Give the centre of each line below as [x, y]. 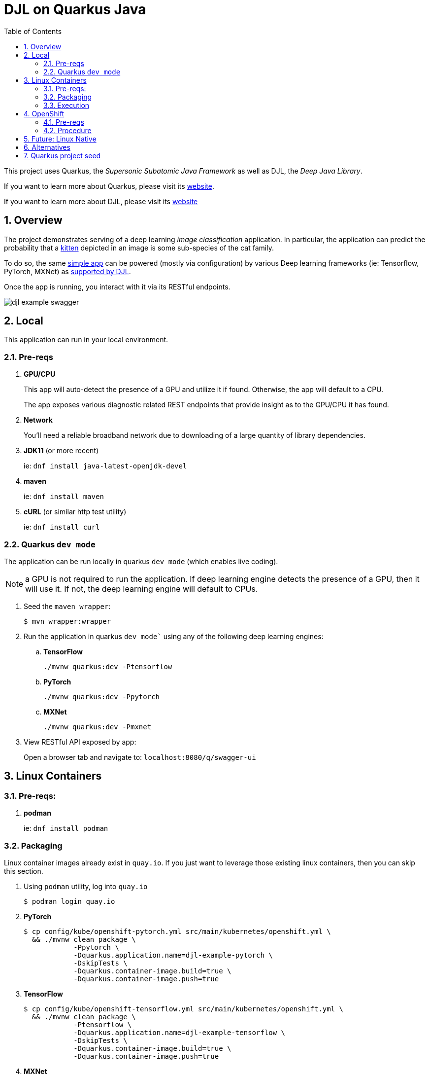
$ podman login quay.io [69, 901]
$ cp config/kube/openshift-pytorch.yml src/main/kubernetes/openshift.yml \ [177, 931]
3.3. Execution [66, 105]
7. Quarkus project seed [62, 155]
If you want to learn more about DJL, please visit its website [101, 201]
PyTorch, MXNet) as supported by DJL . [67, 271]
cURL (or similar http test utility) [75, 512]
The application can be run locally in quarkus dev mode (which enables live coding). [141, 561]
